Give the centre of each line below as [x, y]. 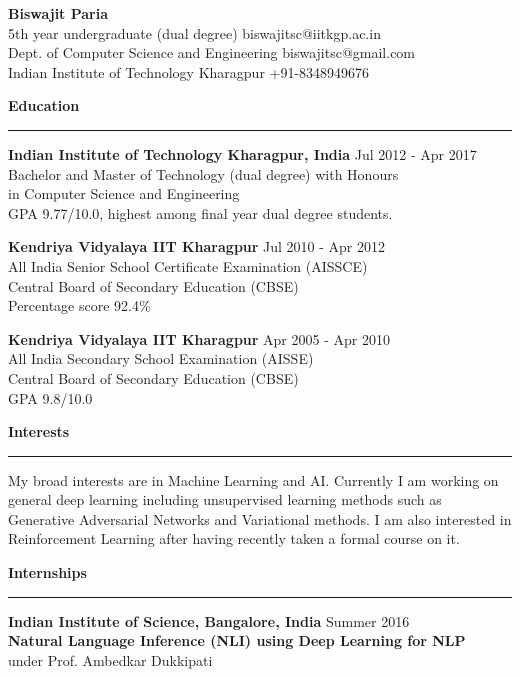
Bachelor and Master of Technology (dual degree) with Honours [203, 173]
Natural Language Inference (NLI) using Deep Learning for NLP [237, 640]
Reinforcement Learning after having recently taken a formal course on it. [234, 538]
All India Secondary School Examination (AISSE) [161, 358]
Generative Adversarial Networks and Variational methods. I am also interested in [260, 518]
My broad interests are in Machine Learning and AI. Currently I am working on [253, 479]
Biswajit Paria [58, 13]
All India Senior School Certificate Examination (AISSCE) [188, 265]
